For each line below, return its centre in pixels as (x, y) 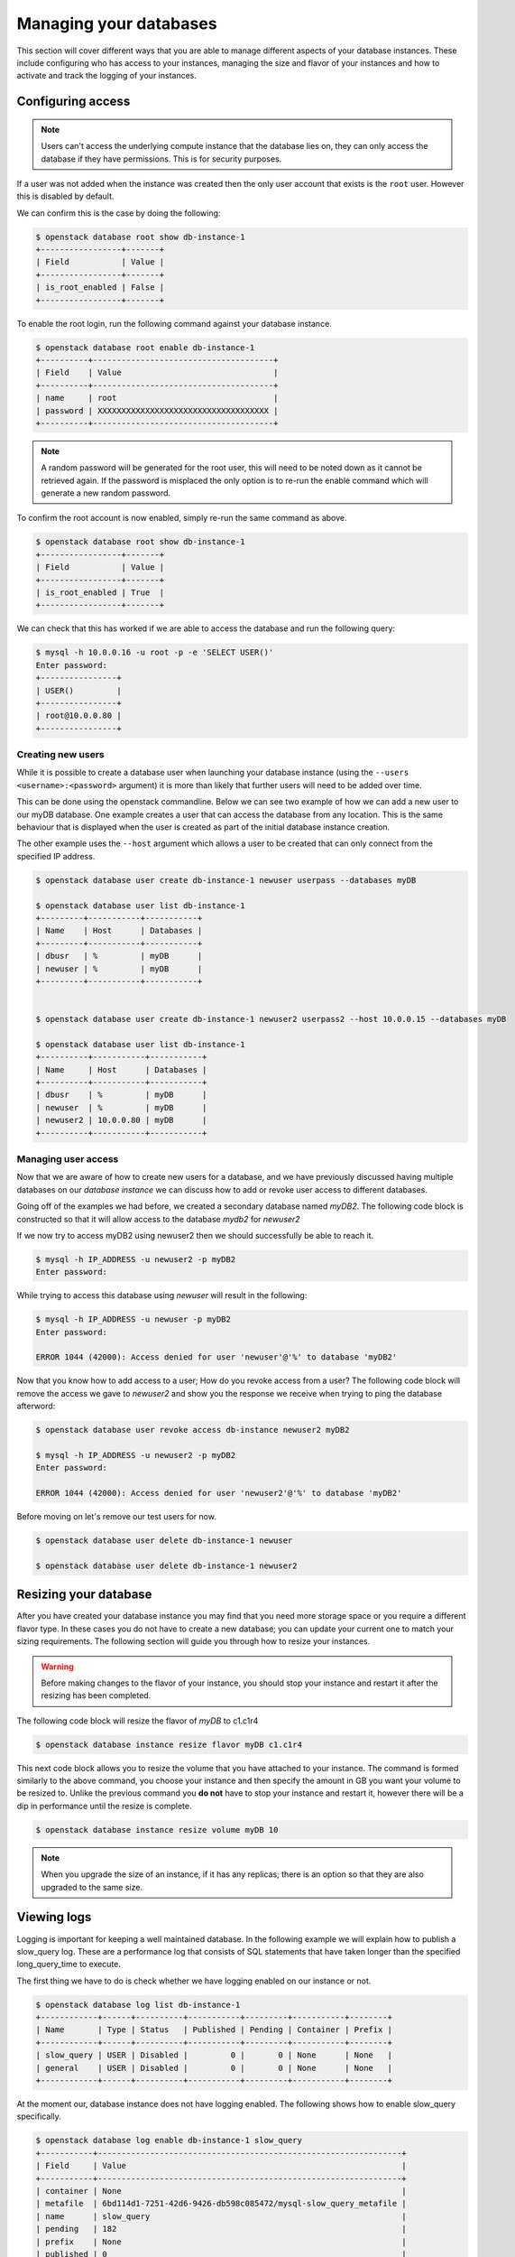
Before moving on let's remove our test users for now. (116, 1517)
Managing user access (68, 1158)
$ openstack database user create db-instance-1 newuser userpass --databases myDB (226, 880)
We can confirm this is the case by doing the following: (119, 213)
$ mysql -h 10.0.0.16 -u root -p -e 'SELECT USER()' (155, 653)
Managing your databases (117, 23)
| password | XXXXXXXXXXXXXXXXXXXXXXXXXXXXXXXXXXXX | (157, 410)
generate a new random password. (106, 493)
